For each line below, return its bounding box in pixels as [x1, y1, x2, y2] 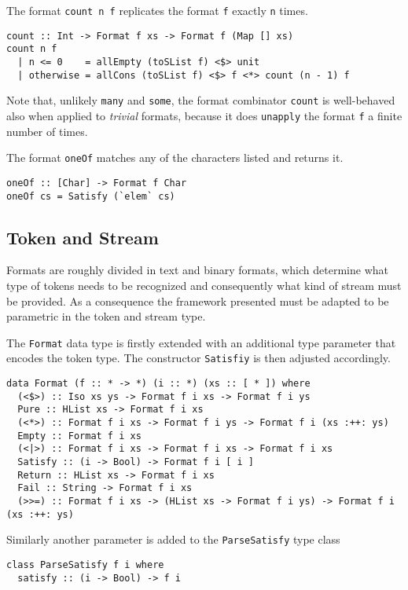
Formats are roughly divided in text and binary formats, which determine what [6, 262, 388, 278]
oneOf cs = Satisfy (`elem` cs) [6, 190, 175, 202]
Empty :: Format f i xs [17, 430, 142, 442]
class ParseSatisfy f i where [6, 559, 164, 570]
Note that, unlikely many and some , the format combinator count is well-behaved [6, 92, 395, 108]
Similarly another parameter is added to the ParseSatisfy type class [6, 531, 340, 548]
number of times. [6, 123, 88, 139]
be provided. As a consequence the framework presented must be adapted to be [6, 292, 389, 309]
